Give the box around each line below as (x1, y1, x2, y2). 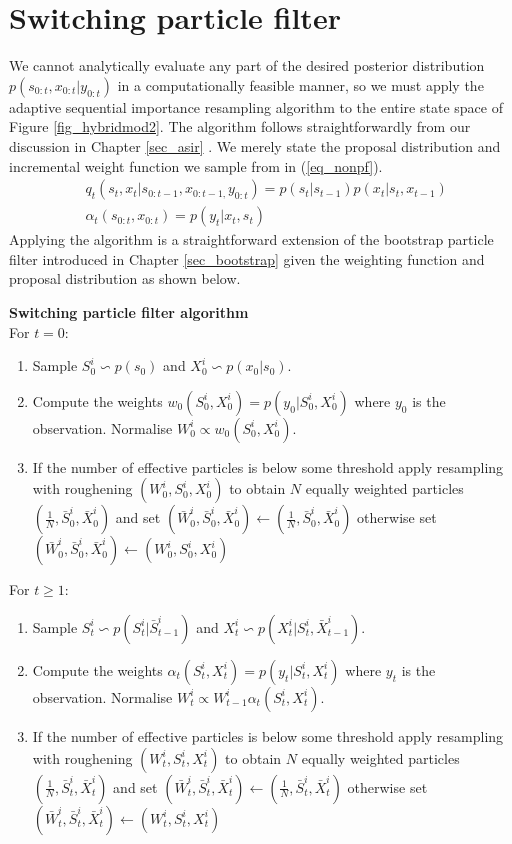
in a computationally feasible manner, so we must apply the (117, 74, 484, 95)
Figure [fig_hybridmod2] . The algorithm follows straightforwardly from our (9, 116, 471, 137)
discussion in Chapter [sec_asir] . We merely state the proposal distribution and (9, 135, 501, 156)
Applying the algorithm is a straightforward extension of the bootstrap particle (9, 229, 494, 250)
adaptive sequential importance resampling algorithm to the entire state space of (9, 96, 503, 117)
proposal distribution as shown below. (9, 268, 241, 289)
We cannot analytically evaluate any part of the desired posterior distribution (9, 55, 485, 76)
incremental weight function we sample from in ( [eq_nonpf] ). (9, 155, 383, 176)
